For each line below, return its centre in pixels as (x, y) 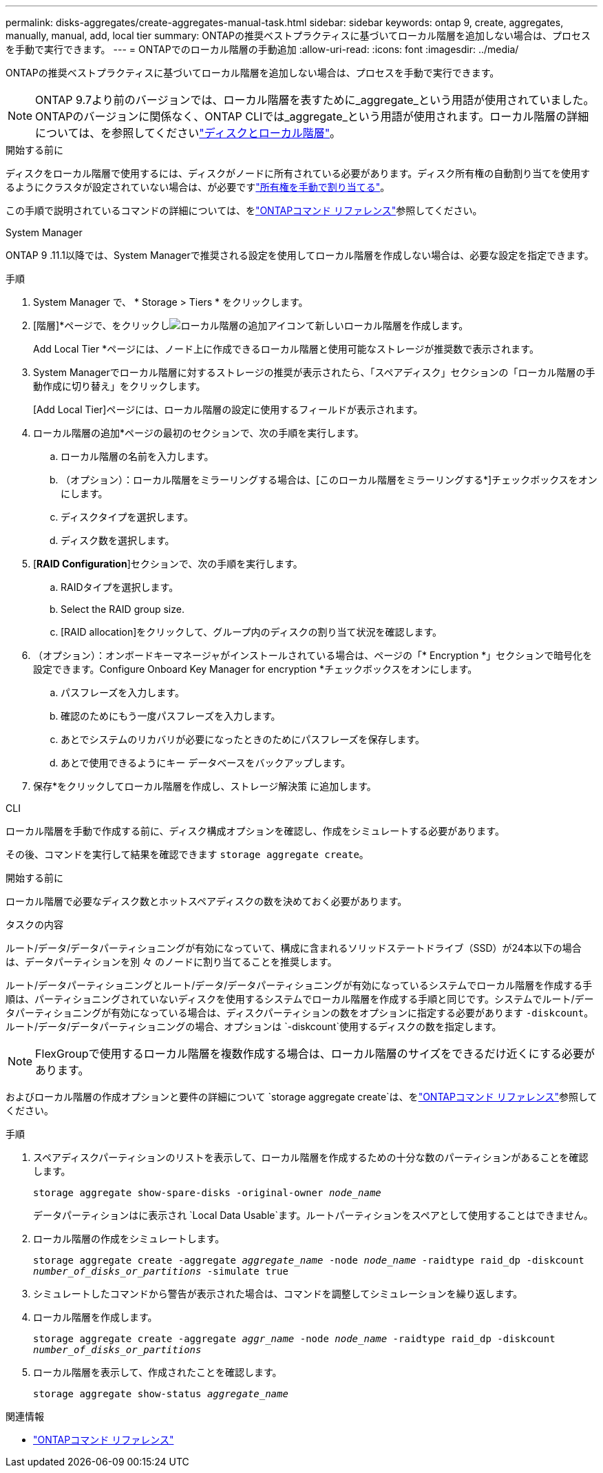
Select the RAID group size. (123, 609)
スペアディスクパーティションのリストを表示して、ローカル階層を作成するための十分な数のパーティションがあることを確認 (311, 1157)
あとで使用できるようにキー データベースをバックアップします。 (206, 763)
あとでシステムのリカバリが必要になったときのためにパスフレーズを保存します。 (243, 739)
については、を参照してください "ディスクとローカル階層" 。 (188, 133)
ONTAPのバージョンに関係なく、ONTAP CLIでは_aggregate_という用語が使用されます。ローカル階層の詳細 (312, 116)
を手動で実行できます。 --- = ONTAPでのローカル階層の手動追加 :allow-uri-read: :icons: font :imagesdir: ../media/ (262, 49)
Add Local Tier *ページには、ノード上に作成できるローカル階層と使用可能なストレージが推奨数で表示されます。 (286, 349)
